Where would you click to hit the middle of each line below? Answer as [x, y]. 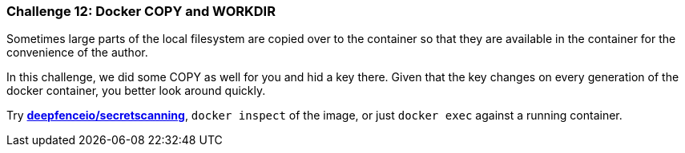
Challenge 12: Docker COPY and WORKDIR [141, 11]
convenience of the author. [77, 53]
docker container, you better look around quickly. [136, 91]
